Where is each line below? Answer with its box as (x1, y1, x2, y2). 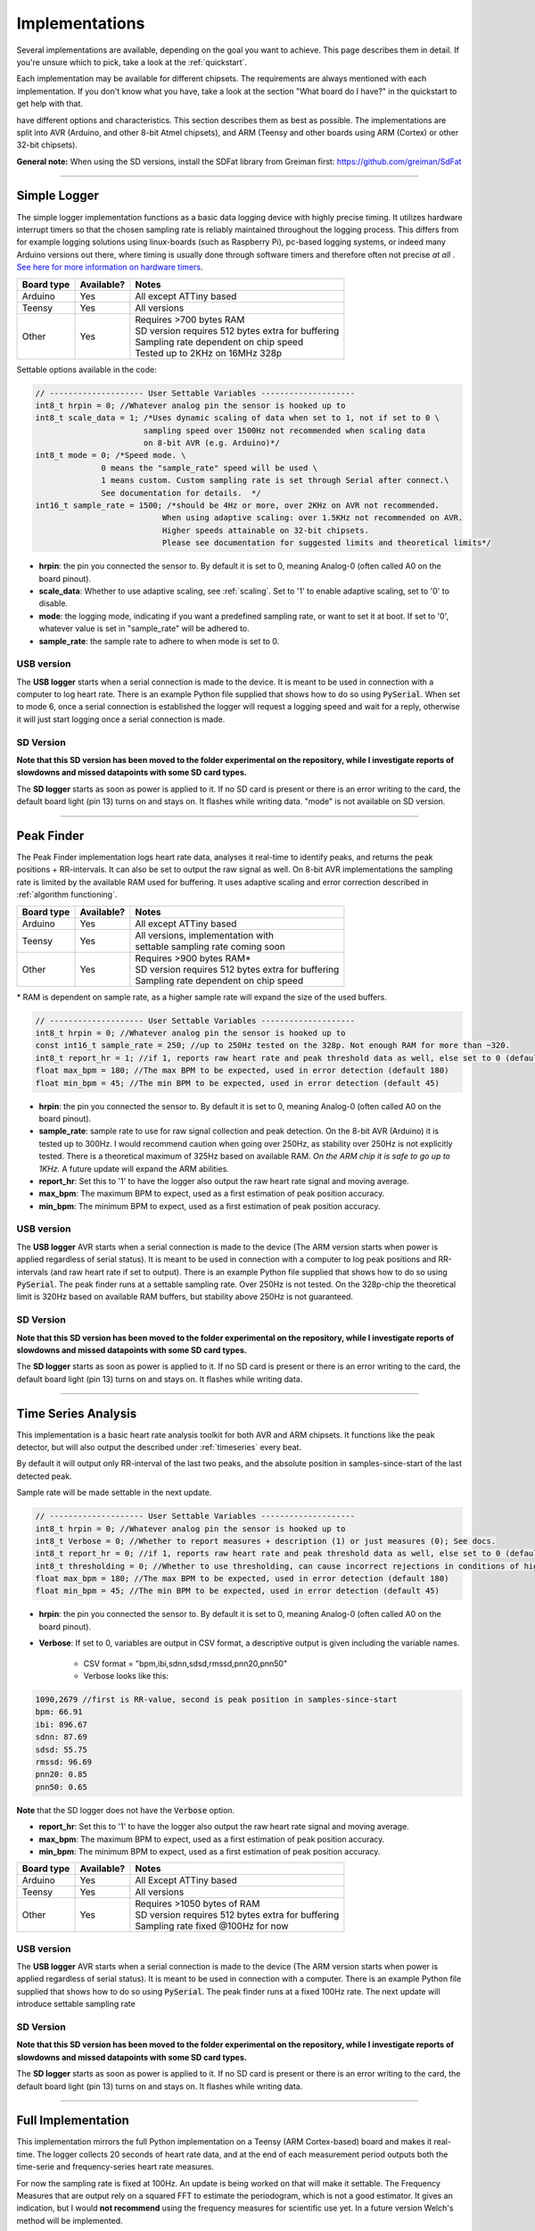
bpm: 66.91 (35, 1707, 83, 1717)
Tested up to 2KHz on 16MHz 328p (135, 346, 283, 359)
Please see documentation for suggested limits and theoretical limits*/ (161, 538, 492, 548)
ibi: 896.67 (35, 1719, 88, 1729)
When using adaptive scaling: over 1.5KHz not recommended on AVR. (161, 513, 464, 523)
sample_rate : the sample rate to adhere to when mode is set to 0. (38, 635, 280, 646)
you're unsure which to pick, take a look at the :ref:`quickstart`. (16, 56, 248, 67)
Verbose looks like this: (83, 1671, 169, 1681)
